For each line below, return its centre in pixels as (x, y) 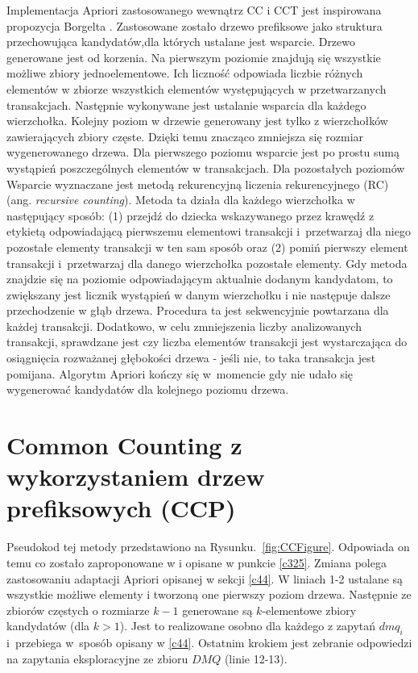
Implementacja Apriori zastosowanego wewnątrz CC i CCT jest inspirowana (194, 10)
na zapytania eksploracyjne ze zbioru (97, 658)
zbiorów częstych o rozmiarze (78, 610)
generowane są (217, 610)
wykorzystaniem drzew (136, 477)
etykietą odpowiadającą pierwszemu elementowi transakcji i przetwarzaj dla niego (209, 231)
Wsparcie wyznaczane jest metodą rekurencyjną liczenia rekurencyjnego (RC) (198, 184)
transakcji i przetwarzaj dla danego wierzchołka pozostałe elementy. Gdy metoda (207, 263)
